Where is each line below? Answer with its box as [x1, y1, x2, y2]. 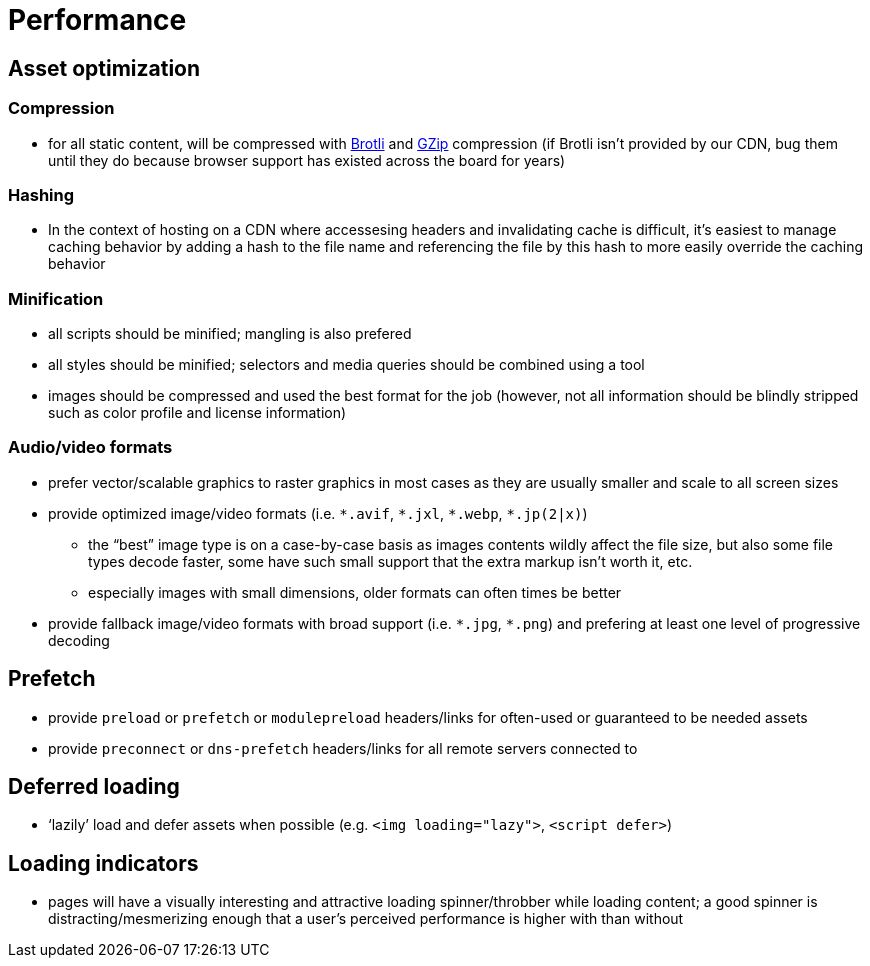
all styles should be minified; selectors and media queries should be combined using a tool [48, 356, 645, 374]
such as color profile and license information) [48, 404, 347, 422]
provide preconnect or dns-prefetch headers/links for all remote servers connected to [48, 739, 638, 757]
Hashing [8, 184, 75, 205]
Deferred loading [8, 774, 180, 800]
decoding [48, 631, 110, 649]
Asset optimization [8, 55, 201, 81]
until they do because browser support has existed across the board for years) [48, 151, 566, 169]
